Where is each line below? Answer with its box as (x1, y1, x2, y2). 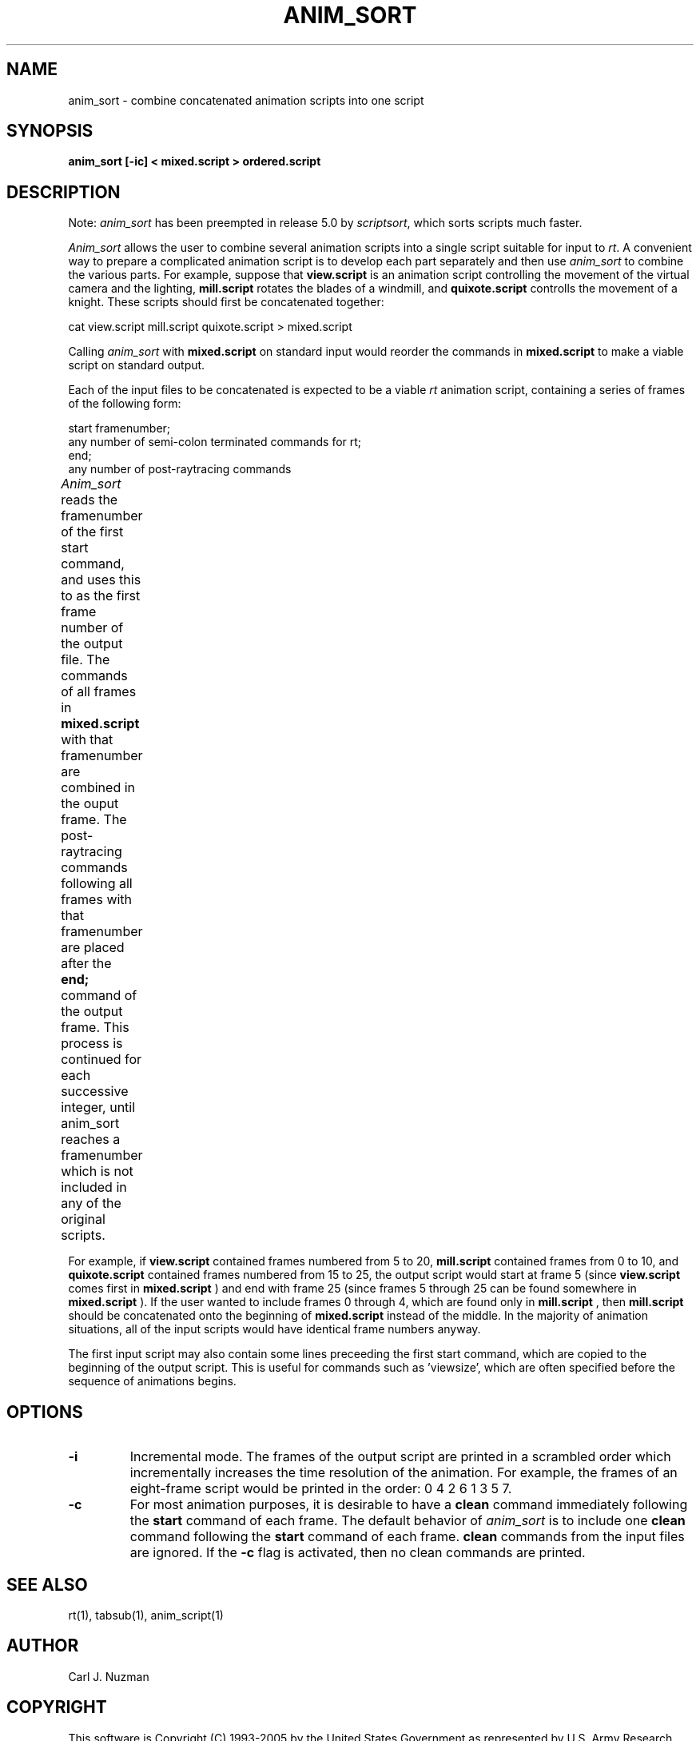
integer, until (61, 1099, 136, 1116)
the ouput (61, 795, 119, 812)
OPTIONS (6, 1401, 83, 1422)
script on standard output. (68, 358, 205, 373)
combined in (61, 779, 135, 796)
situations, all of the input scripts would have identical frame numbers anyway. (68, 1322, 481, 1337)
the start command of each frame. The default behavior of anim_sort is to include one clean (129, 1512, 686, 1529)
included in (61, 1179, 127, 1196)
